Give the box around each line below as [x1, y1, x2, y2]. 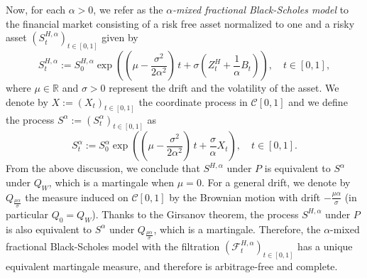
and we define [288, 94, 348, 109]
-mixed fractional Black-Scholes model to [172, 2, 349, 16]
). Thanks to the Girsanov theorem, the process [92, 206, 299, 221]
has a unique [297, 238, 353, 253]
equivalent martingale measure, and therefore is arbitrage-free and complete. [6, 258, 338, 273]
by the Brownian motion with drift [169, 189, 321, 204]
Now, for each [6, 2, 66, 16]
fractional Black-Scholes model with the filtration [6, 238, 220, 253]
